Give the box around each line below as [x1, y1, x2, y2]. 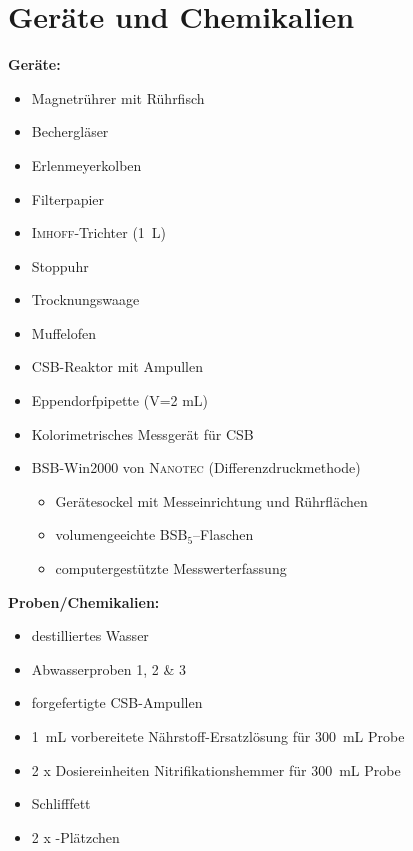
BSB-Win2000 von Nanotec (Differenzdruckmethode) [31, 457, 361, 478]
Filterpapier [31, 188, 105, 209]
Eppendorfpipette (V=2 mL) [31, 390, 209, 411]
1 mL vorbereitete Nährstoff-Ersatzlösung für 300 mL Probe [31, 726, 405, 746]
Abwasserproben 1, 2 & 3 [31, 658, 187, 679]
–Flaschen [193, 524, 254, 545]
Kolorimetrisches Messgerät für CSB [31, 423, 254, 444]
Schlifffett [31, 793, 91, 814]
